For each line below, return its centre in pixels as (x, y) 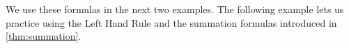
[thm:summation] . (44, 36)
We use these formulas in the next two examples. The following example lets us (175, 9)
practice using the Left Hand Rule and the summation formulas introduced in (171, 22)
